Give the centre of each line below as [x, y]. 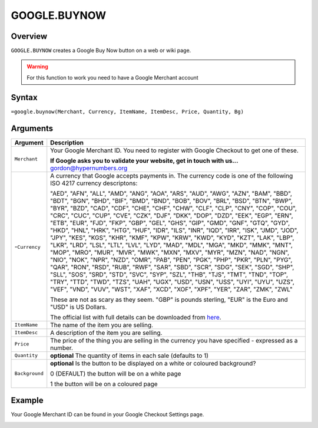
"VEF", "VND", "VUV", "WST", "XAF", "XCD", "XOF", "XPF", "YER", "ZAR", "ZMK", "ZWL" [171, 289]
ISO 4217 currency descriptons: [94, 183]
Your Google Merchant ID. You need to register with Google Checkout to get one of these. [174, 150]
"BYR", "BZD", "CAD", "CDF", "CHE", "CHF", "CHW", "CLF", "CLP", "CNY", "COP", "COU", [174, 208]
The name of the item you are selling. [102, 325]
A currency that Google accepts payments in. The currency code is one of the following [172, 176]
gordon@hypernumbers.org [89, 168]
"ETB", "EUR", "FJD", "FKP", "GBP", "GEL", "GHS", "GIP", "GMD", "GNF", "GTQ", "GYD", [170, 223]
